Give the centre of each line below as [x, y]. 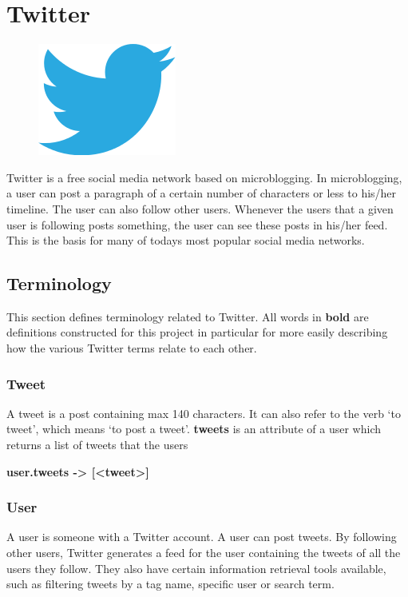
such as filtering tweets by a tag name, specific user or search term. [170, 584]
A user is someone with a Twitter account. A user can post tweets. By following [202, 537]
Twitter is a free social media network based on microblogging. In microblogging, [204, 177]
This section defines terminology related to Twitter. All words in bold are [188, 316]
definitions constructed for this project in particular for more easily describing [197, 332]
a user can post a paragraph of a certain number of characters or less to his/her [202, 193]
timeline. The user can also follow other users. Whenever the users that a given [200, 208]
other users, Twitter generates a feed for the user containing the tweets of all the [204, 553]
